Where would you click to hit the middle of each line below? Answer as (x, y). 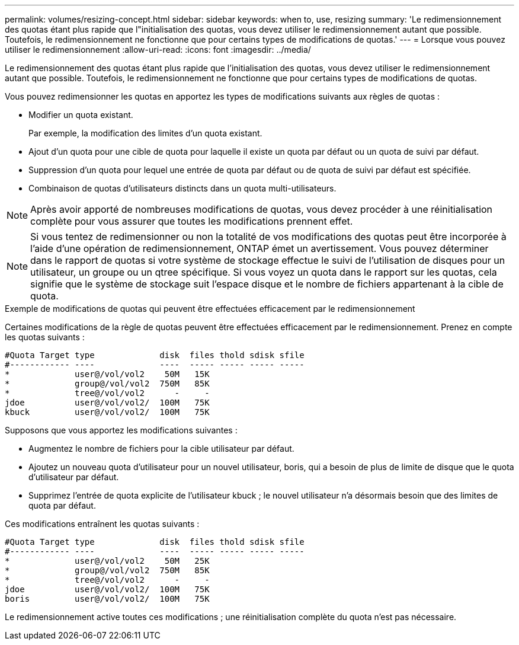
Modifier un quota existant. (81, 115)
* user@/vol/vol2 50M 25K (107, 561)
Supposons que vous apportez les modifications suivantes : (121, 430)
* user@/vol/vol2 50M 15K (107, 374)
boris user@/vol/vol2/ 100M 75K (107, 599)
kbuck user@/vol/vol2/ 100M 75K (107, 412)
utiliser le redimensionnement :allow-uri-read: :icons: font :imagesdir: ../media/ (158, 50)
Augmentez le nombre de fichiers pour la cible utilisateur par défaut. (161, 448)
